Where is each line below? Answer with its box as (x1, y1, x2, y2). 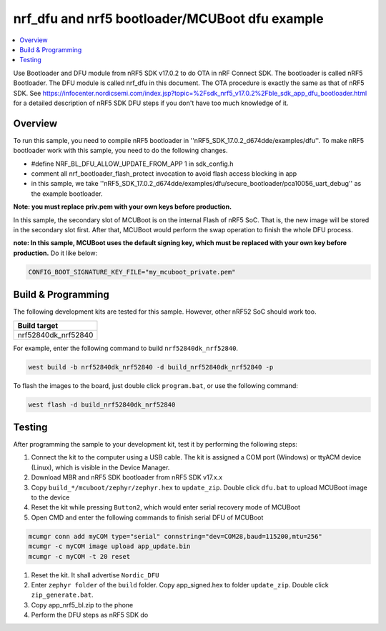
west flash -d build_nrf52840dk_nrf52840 (28, 400, 176, 409)
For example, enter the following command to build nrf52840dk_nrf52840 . (13, 344, 239, 352)
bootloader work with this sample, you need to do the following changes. (13, 146, 228, 155)
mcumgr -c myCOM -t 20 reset (28, 552, 131, 560)
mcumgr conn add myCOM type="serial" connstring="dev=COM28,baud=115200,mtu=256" (28, 532, 323, 540)
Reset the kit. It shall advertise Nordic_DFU (31, 570, 159, 579)
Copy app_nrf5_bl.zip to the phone (31, 600, 134, 609)
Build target (17, 320, 59, 330)
